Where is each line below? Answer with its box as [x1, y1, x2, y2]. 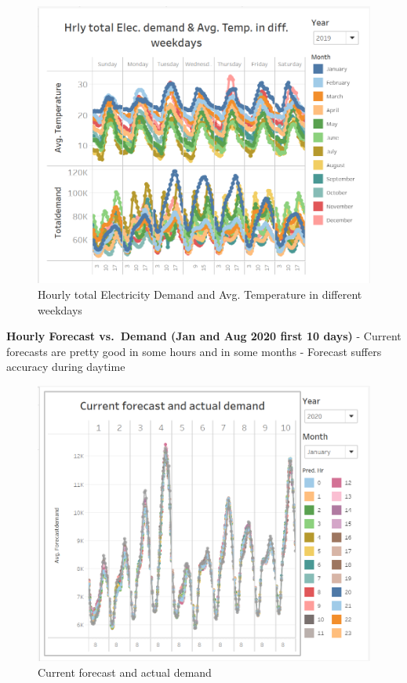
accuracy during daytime [6, 358, 125, 375]
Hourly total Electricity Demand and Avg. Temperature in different [38, 285, 362, 302]
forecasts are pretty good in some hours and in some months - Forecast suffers [6, 343, 382, 359]
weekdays [38, 301, 82, 318]
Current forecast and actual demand [38, 663, 212, 680]
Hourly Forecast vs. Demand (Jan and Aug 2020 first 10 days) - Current [6, 328, 402, 344]
